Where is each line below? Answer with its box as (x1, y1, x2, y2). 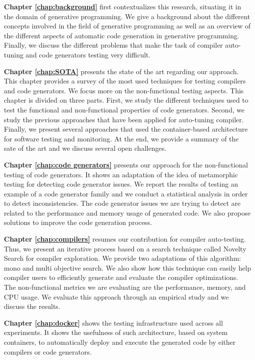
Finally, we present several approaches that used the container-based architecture (4, 124, 248, 134)
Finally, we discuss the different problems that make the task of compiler (4, 40, 223, 50)
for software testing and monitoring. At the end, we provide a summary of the (4, 133, 239, 143)
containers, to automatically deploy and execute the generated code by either (4, 337, 236, 347)
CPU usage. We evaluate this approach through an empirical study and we (4, 291, 229, 302)
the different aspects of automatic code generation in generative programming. (4, 30, 239, 40)
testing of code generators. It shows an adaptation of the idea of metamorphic (4, 169, 238, 179)
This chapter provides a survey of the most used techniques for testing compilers (4, 76, 246, 86)
